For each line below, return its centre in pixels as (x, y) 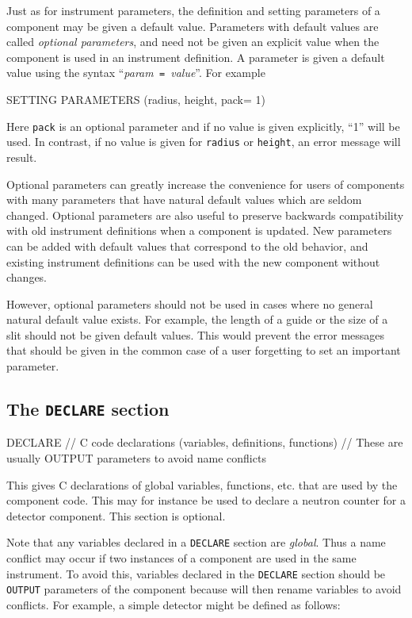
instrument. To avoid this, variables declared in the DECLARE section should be (196, 573)
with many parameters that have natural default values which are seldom (184, 200)
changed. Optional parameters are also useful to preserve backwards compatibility (205, 215)
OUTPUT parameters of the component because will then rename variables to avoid (204, 589)
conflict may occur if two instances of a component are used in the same (181, 558)
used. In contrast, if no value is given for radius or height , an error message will (204, 142)
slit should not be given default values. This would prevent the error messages (196, 334)
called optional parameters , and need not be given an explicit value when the (193, 42)
